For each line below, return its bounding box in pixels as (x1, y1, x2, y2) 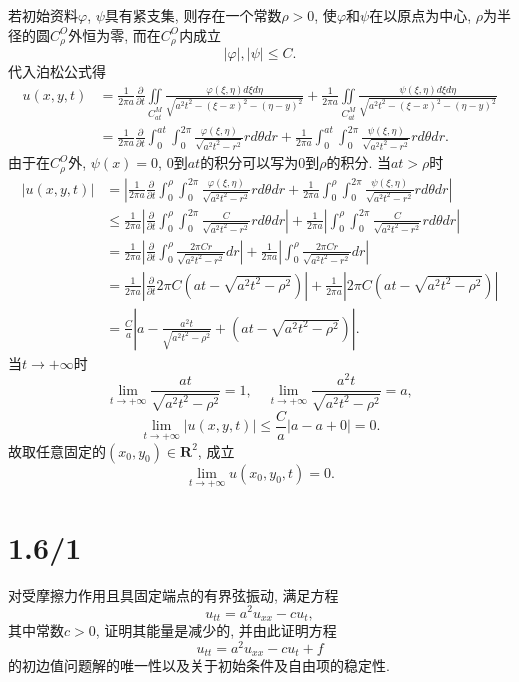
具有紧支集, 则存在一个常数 (104, 5, 282, 25)
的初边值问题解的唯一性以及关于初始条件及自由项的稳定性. (8, 655, 390, 676)
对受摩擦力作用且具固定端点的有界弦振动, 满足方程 (8, 584, 339, 605)
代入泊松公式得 (8, 61, 106, 82)
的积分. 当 (326, 152, 391, 173)
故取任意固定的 (8, 440, 106, 461)
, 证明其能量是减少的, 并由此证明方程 (95, 620, 337, 640)
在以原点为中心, (369, 5, 472, 25)
